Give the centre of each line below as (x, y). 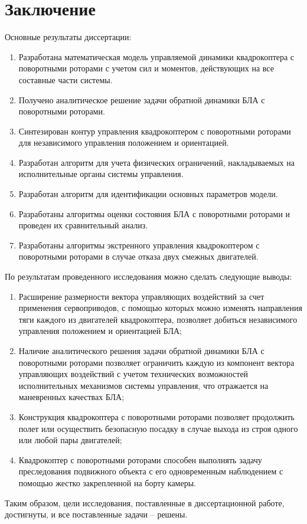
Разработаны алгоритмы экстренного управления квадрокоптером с (139, 245)
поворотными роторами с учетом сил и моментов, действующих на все (146, 68)
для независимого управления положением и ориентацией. (124, 143)
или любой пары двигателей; (70, 440)
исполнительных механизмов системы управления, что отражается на (143, 385)
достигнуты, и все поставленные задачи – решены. (96, 514)
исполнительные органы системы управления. (101, 174)
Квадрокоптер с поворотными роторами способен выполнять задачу (140, 459)
